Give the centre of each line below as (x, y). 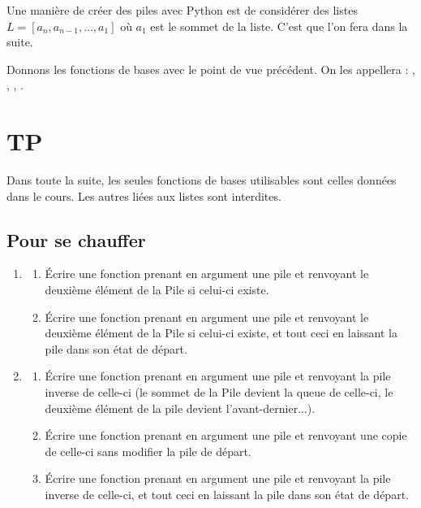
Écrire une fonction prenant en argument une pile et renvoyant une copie (226, 435)
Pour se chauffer (76, 239)
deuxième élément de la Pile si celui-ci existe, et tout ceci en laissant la (221, 333)
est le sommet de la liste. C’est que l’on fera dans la (279, 26)
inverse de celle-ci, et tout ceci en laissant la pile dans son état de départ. (227, 495)
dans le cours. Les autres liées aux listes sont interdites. (144, 195)
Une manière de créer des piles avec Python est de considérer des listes (182, 10)
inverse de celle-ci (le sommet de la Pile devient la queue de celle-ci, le (219, 392)
